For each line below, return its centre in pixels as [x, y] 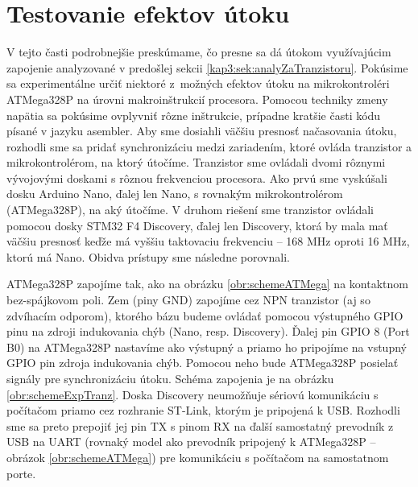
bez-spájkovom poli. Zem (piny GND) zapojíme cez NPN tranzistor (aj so [188, 300]
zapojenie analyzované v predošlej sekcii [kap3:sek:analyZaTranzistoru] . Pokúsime [207, 67]
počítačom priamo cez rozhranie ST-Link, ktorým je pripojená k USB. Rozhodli [203, 410]
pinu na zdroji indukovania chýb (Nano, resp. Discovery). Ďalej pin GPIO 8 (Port [208, 331]
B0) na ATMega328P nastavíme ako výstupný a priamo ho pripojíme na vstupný [207, 347]
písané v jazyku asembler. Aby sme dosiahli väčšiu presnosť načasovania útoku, [202, 131]
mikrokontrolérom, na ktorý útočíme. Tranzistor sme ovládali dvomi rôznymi [196, 162]
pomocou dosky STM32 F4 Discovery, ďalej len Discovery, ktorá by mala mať [197, 225]
